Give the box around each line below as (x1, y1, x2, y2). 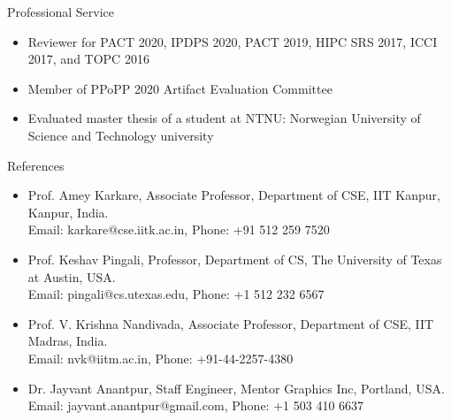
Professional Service (7, 3, 114, 20)
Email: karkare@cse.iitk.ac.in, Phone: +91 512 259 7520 (27, 220, 330, 239)
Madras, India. (27, 332, 108, 350)
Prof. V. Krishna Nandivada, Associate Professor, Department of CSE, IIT (27, 314, 434, 332)
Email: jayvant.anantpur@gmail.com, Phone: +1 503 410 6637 (27, 396, 364, 415)
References (7, 156, 65, 174)
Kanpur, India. (27, 202, 109, 221)
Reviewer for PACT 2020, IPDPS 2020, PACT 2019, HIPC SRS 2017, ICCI (27, 32, 438, 50)
